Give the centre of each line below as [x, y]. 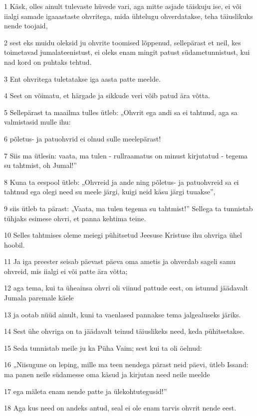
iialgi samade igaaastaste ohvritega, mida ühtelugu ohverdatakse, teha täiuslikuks [128, 16]
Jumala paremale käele [39, 298]
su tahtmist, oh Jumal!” [40, 165]
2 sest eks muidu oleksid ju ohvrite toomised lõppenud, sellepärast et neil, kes [123, 42]
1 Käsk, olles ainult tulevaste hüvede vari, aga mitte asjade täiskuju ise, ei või [123, 6]
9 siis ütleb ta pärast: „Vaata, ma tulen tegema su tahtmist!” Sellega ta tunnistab [128, 208]
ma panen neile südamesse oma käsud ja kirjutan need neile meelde [107, 374]
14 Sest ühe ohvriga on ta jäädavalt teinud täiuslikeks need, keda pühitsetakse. [124, 331]
